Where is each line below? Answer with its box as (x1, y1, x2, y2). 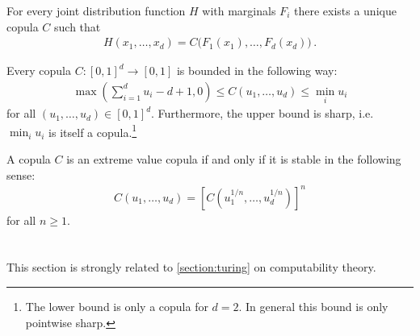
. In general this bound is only (238, 298, 388, 314)
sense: (6, 166, 36, 183)
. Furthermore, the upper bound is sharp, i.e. (151, 105, 374, 122)
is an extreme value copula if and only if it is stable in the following (66, 150, 401, 167)
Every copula (6, 62, 71, 79)
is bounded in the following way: (176, 62, 338, 79)
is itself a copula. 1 (48, 121, 137, 140)
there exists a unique (293, 2, 397, 19)
